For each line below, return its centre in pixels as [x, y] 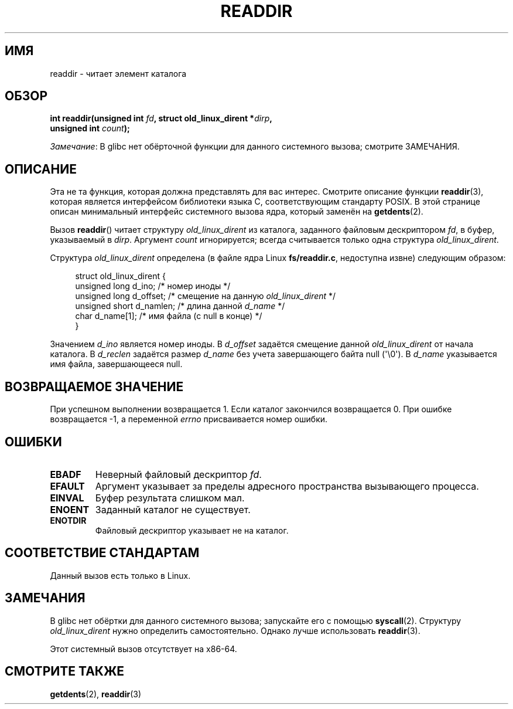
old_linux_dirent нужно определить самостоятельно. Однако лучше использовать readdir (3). [235, 630]
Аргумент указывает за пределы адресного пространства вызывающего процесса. [287, 486]
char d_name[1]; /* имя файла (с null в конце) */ [169, 316]
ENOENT [70, 509]
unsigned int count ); [90, 128]
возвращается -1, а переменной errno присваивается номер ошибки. [189, 419]
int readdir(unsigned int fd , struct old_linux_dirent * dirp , [161, 118]
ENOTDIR [68, 520]
